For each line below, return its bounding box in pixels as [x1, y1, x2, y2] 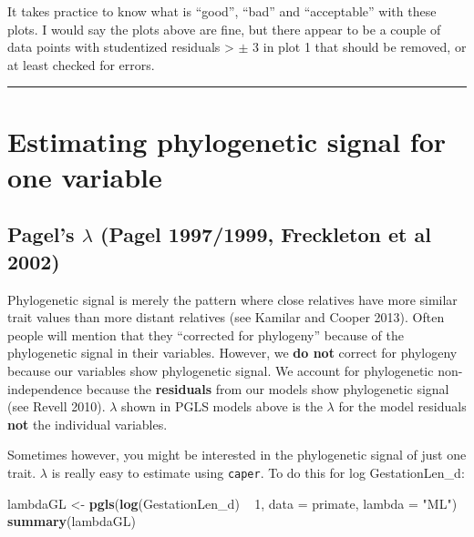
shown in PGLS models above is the [121, 397, 323, 416]
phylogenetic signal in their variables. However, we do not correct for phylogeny [7, 343, 458, 362]
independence [7, 379, 83, 398]
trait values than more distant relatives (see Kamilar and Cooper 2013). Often [7, 308, 445, 327]
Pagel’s [7, 220, 75, 248]
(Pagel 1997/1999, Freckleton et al [99, 220, 431, 248]
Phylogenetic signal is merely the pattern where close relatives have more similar [7, 289, 458, 309]
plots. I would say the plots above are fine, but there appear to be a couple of [7, 19, 441, 38]
